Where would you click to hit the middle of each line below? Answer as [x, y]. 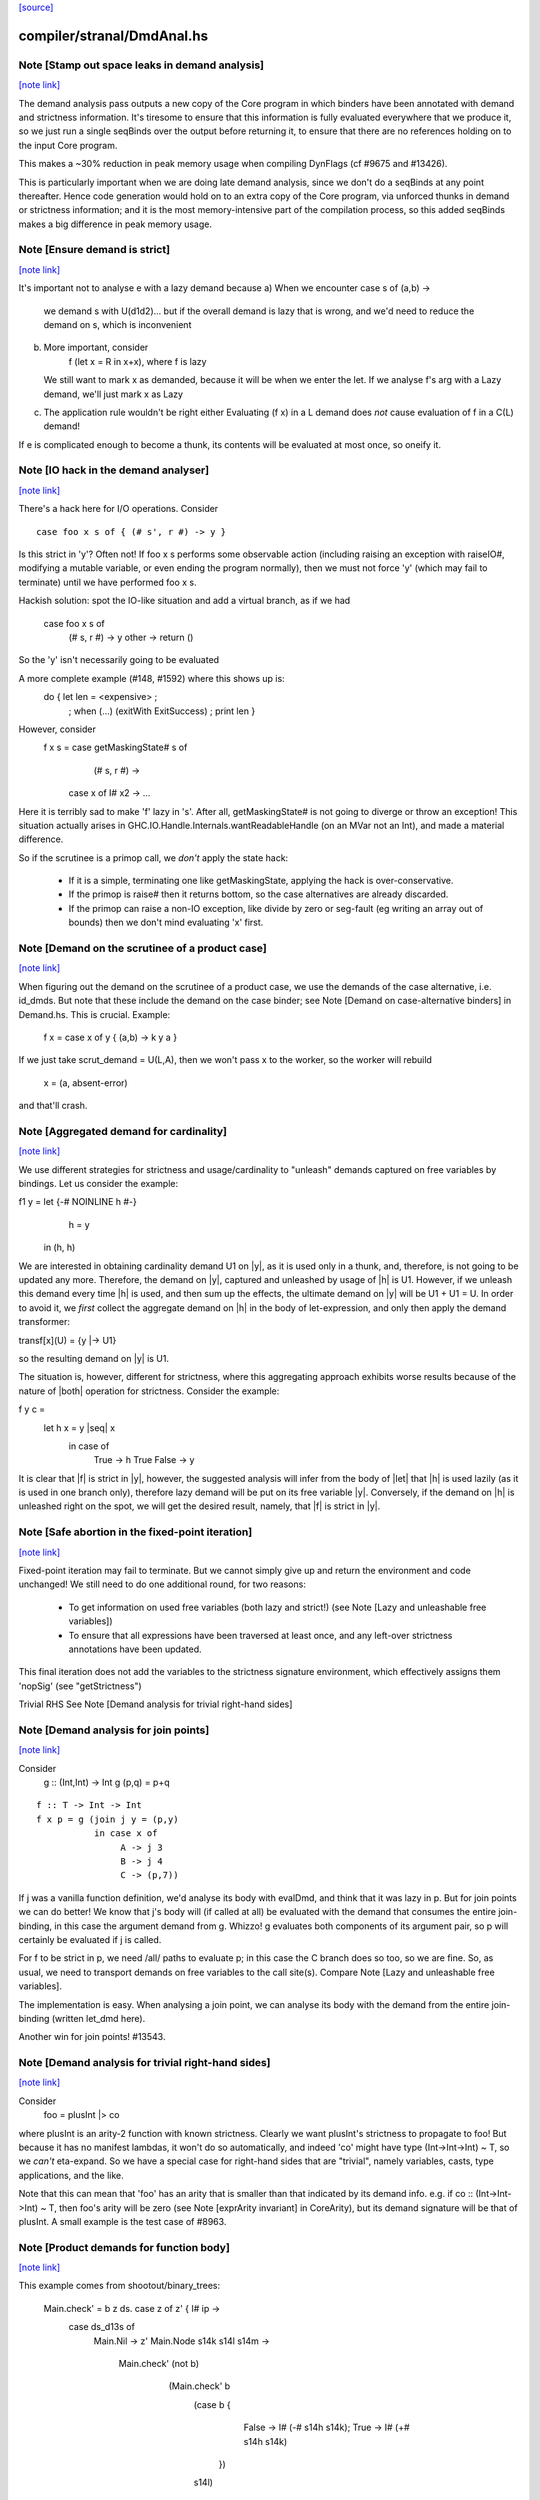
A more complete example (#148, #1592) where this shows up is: [151, 678]
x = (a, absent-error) [86, 1082]
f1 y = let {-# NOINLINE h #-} [77, 1202]
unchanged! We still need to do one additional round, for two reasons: [162, 1584]
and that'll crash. [53, 1106]
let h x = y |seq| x [79, 1427]
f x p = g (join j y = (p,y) [107, 1819]
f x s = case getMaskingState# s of [115, 747]
